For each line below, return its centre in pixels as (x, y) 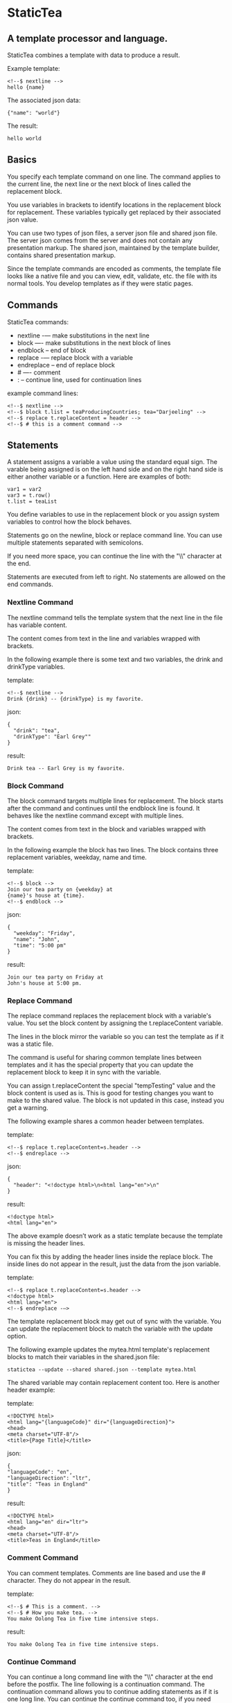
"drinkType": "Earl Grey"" (52, 737)
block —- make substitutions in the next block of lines (94, 342)
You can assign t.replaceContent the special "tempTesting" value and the (111, 1086)
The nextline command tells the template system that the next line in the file (115, 617)
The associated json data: (44, 100)
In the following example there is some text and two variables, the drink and (115, 659)
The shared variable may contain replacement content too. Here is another (114, 1383)
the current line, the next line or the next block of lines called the (99, 184)
